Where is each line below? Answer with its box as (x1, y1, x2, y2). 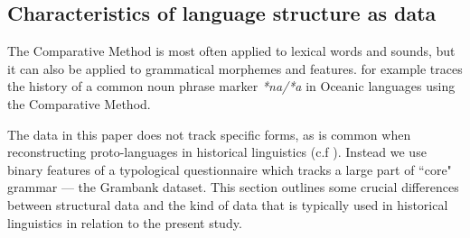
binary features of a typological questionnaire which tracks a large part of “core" (7, 160, 452, 178)
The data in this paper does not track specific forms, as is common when (7, 124, 411, 143)
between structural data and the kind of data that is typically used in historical (7, 195, 448, 214)
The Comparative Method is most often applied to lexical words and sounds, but (7, 41, 456, 60)
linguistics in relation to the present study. (7, 213, 242, 232)
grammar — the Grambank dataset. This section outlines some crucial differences (7, 178, 459, 197)
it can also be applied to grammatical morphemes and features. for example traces (7, 59, 463, 78)
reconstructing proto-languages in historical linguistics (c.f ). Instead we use (7, 142, 427, 161)
